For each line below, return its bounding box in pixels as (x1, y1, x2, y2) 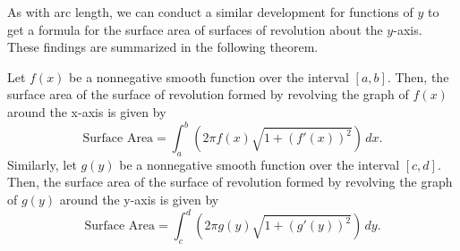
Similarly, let (7, 155, 77, 173)
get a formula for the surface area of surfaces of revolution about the (7, 20, 383, 38)
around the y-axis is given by (59, 190, 219, 209)
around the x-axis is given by (7, 102, 166, 121)
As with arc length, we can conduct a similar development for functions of (7, 3, 413, 21)
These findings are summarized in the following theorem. (7, 38, 319, 56)
